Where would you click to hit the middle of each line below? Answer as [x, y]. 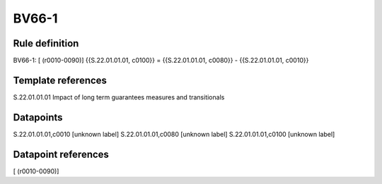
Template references [60, 80]
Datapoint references [61, 154]
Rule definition [46, 43]
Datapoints [38, 117]
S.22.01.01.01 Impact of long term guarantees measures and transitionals [119, 97]
